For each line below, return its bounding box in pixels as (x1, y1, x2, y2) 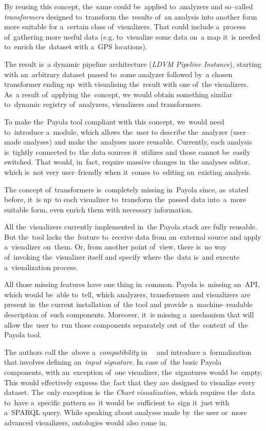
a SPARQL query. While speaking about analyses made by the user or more (4, 407, 247, 418)
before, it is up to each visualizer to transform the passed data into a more (4, 194, 246, 205)
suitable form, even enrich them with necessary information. (4, 204, 193, 214)
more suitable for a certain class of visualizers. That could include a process (4, 21, 246, 32)
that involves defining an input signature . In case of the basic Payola (4, 356, 222, 367)
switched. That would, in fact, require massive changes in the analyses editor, (4, 156, 250, 167)
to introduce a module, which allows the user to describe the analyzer (4, 126, 228, 137)
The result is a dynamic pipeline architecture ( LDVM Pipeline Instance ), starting (4, 58, 261, 69)
